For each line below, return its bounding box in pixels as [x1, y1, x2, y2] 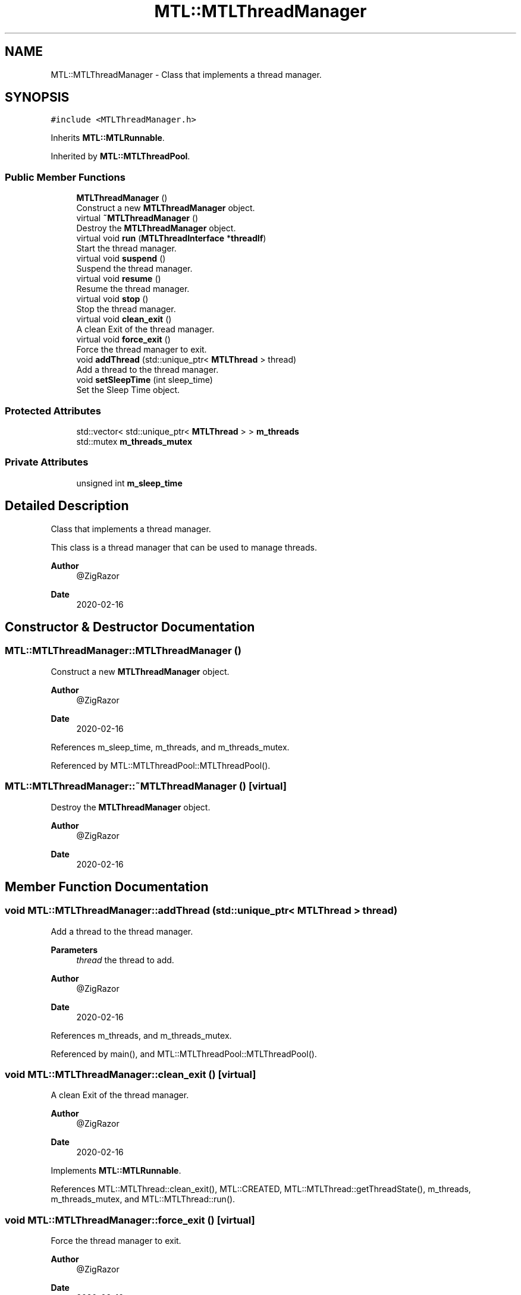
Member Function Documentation [5, 879, 209, 894]
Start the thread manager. [76, 243, 177, 254]
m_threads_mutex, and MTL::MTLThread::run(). [51, 1194, 236, 1205]
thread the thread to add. [76, 954, 174, 965]
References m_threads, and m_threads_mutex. [51, 1030, 232, 1041]
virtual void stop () [76, 294, 149, 304]
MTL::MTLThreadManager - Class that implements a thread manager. [51, 69, 322, 80]
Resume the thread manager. [76, 284, 190, 294]
